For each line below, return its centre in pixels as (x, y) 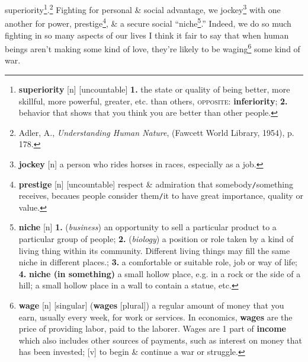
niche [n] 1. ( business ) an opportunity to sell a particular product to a (147, 227)
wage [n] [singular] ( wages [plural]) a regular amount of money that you (151, 305)
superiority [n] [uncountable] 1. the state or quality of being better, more (154, 89)
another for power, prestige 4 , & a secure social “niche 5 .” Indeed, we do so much (148, 22)
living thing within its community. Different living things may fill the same (154, 250)
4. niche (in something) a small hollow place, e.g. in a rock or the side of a (160, 273)
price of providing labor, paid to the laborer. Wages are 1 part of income (152, 328)
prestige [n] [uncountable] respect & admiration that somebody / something (156, 184)
